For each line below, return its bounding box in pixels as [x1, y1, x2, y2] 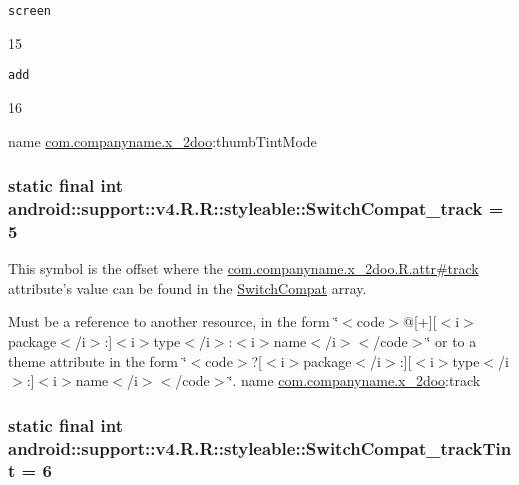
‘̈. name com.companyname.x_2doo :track [228, 370, 481, 391]
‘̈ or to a [426, 330, 477, 351]
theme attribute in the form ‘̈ [8, 350, 187, 371]
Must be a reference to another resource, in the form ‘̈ [8, 311, 339, 332]
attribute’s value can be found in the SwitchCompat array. [8, 277, 367, 298]
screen [8, 4, 51, 18]
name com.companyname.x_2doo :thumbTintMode [8, 130, 317, 151]
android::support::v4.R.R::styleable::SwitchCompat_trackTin [8, 435, 512, 460]
